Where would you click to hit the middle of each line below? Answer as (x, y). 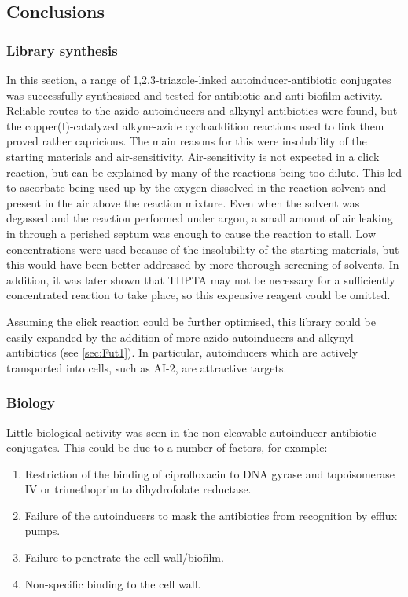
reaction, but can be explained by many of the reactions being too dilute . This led (204, 172)
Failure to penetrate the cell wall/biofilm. (124, 557)
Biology (31, 403)
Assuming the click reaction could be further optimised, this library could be (191, 321)
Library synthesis (62, 50)
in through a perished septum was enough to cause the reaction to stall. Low (191, 233)
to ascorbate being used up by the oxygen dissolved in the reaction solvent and (197, 187)
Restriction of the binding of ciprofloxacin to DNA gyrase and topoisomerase (210, 473)
